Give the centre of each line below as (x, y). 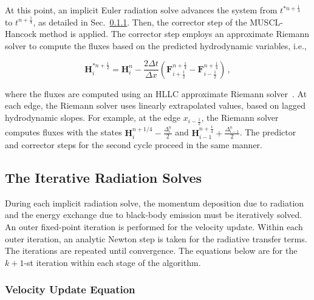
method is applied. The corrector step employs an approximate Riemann (174, 34)
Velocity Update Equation (70, 289)
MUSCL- (266, 22)
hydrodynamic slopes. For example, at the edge (93, 118)
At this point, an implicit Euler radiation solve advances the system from (141, 10)
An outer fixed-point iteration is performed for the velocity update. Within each (154, 226)
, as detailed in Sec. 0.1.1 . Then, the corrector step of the (140, 22)
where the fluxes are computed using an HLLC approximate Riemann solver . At (156, 93)
